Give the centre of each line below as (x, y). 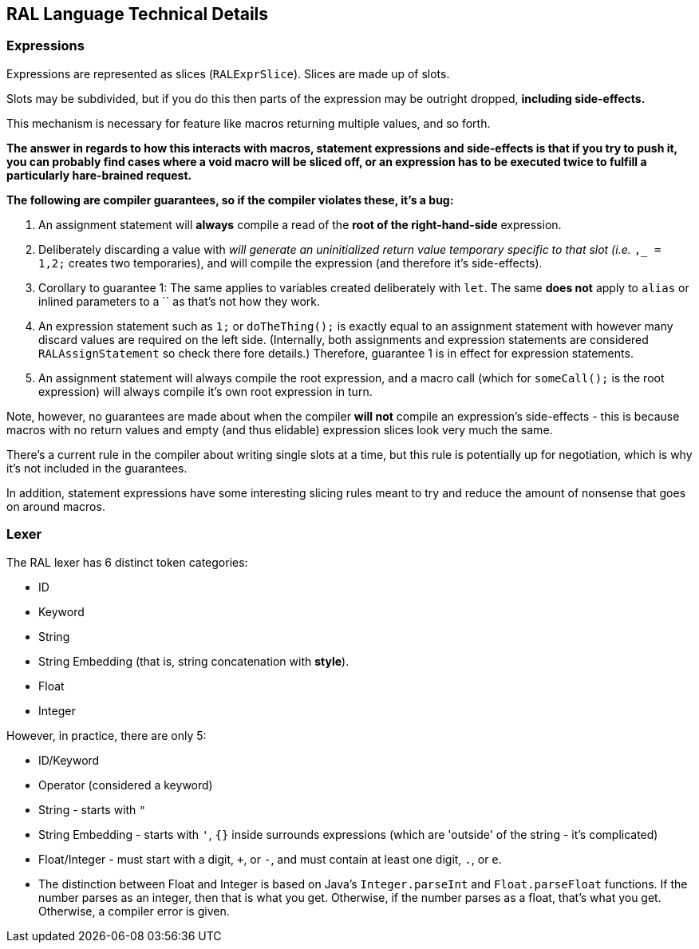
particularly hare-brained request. (99, 175)
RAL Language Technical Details (138, 14)
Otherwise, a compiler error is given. (134, 911)
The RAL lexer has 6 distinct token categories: (127, 562)
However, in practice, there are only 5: (107, 735)
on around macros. (56, 506)
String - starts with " (92, 809)
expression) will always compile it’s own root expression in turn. (205, 391)
